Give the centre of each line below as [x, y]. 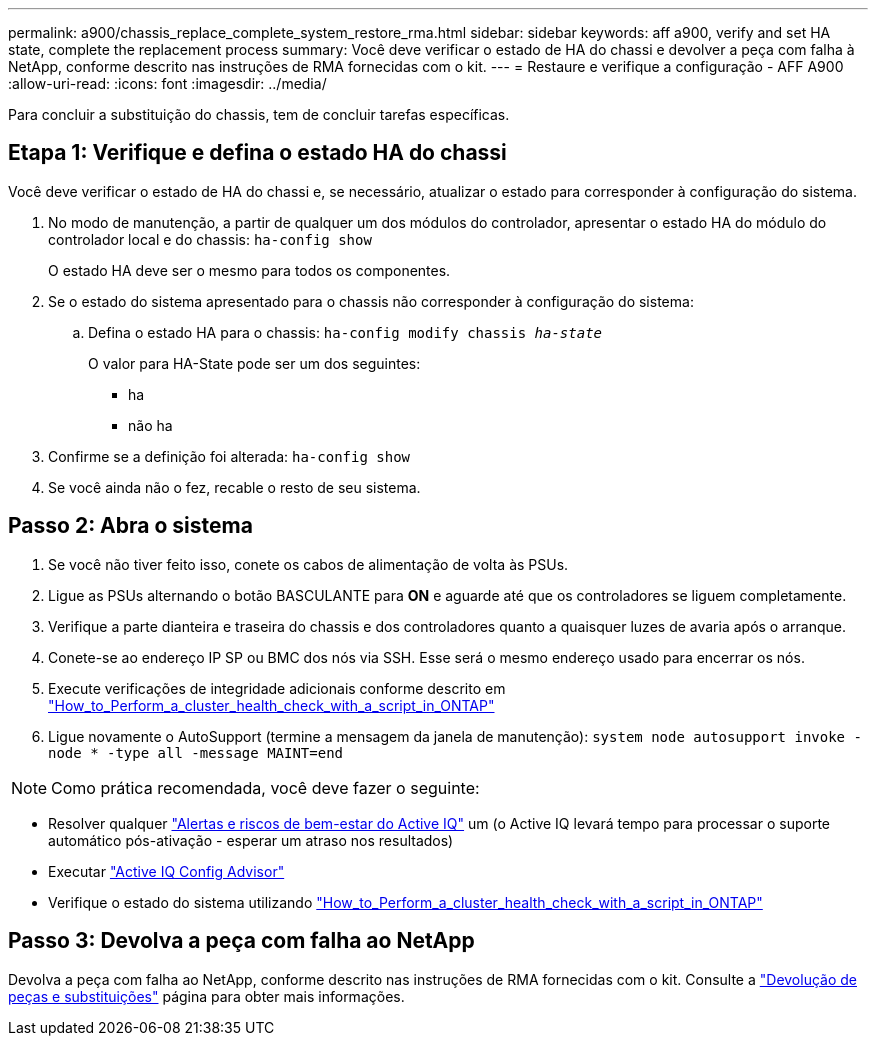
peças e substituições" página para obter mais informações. [206, 996]
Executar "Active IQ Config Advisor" [166, 871]
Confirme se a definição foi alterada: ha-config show [229, 456]
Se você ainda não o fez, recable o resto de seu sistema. [234, 487]
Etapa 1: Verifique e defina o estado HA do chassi [257, 153]
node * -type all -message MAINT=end [196, 752]
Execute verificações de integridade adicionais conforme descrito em [277, 688]
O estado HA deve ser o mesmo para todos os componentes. [249, 270]
